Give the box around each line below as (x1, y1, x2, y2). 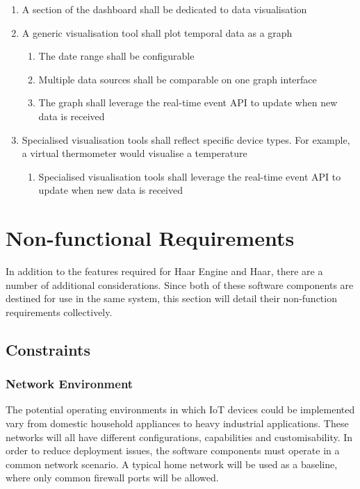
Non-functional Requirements (6, 224, 295, 252)
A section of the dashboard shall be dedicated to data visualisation (22, 2, 307, 16)
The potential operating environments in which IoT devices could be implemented (6, 402, 355, 417)
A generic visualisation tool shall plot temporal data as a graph (22, 25, 293, 40)
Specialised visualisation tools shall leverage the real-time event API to (38, 169, 341, 183)
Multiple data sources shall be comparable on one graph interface (38, 72, 317, 86)
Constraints (6, 338, 90, 360)
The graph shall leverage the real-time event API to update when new (38, 95, 338, 110)
